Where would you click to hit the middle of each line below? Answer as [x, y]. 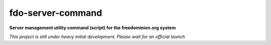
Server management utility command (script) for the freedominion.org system [93, 28]
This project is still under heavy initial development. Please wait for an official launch [97, 37]
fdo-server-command [56, 13]
